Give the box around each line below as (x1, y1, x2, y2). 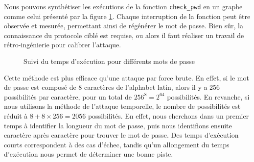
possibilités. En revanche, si (167, 91, 250, 101)
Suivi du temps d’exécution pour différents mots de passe (23, 56, 195, 66)
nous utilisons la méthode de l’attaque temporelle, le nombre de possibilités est (4, 101, 241, 111)
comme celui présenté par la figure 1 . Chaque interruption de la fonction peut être (4, 11, 251, 21)
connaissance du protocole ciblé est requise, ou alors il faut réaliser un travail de (4, 30, 244, 40)
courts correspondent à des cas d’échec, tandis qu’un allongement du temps (4, 139, 230, 149)
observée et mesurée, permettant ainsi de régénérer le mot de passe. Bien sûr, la (4, 20, 243, 31)
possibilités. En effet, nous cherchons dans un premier (88, 111, 249, 121)
